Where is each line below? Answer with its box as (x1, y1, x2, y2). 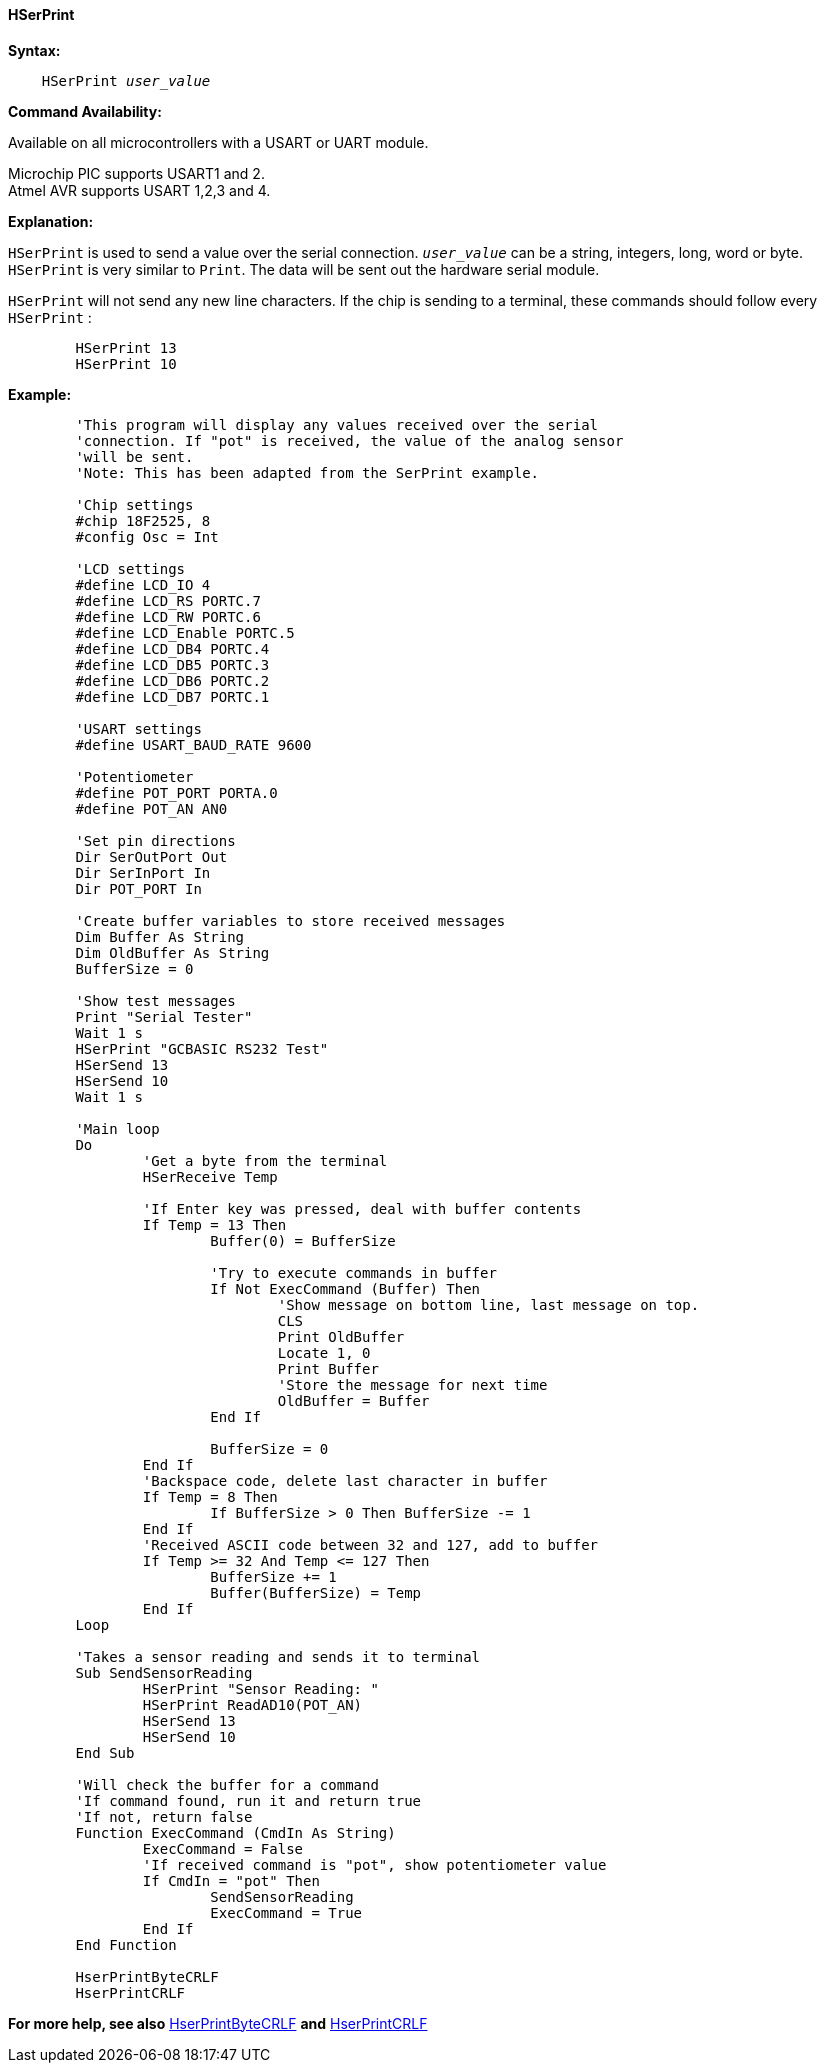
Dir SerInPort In (75, 864, 211, 881)
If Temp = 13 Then (142, 1216, 287, 1233)
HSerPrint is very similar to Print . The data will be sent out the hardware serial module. (8, 260, 600, 278)
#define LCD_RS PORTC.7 (75, 592, 261, 609)
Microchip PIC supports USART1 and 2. (8, 164, 265, 182)
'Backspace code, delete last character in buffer (142, 1472, 548, 1489)
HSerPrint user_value (41, 72, 211, 89)
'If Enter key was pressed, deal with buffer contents (142, 1200, 582, 1217)
